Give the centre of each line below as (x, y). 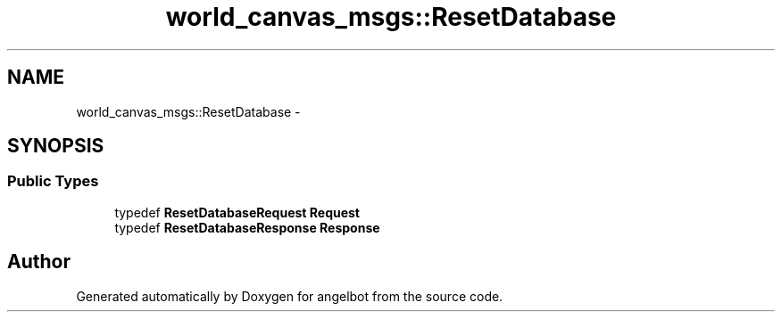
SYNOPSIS (56, 146)
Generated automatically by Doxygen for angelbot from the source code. (290, 296)
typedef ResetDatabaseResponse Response (247, 227)
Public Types (53, 181)
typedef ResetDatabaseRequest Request (237, 212)
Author (39, 262)
